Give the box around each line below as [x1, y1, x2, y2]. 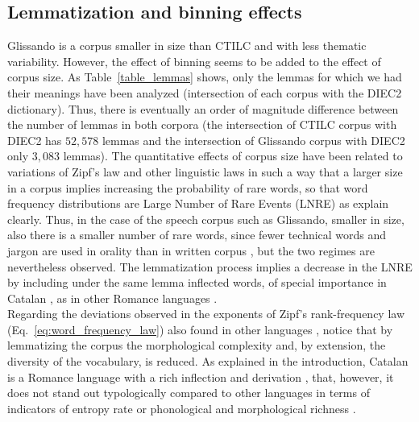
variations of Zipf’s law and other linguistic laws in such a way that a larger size [7, 163, 403, 180]
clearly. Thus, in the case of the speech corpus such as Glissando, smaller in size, [7, 210, 404, 227]
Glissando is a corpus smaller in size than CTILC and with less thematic [7, 37, 367, 54]
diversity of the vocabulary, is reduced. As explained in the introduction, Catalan [7, 353, 409, 370]
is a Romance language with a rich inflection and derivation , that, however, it [7, 368, 394, 385]
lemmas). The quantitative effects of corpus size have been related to [63, 147, 403, 164]
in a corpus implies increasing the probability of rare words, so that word [7, 179, 368, 196]
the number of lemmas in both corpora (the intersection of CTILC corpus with [7, 116, 397, 133]
